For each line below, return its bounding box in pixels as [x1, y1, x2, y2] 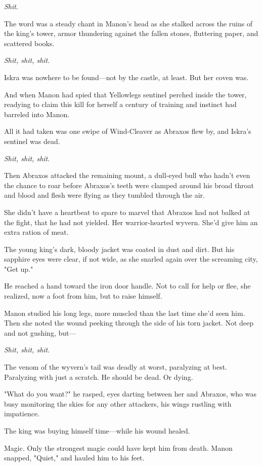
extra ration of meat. [4, 227, 69, 237]
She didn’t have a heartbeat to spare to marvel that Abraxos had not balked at [4, 206, 250, 217]
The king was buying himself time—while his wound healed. [4, 425, 190, 436]
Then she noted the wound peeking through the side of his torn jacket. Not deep [4, 317, 254, 328]
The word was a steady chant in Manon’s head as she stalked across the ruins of [4, 18, 253, 28]
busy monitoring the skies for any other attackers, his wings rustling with [4, 398, 232, 409]
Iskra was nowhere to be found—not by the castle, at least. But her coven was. [4, 71, 249, 82]
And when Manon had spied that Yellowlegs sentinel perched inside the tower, [4, 89, 247, 99]
